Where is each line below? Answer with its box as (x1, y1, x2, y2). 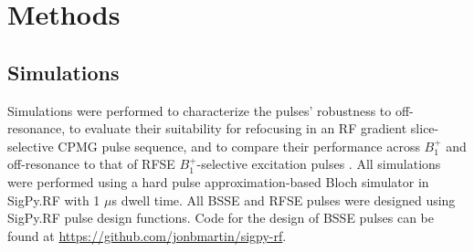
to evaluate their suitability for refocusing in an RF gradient (68, 119, 407, 138)
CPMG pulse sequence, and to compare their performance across (58, 136, 420, 155)
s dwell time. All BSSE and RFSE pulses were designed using (111, 190, 456, 209)
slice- (410, 119, 439, 138)
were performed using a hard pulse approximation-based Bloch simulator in (7, 172, 429, 191)
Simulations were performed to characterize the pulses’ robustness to (7, 100, 392, 120)
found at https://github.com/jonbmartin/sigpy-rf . (7, 226, 287, 245)
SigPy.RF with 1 (7, 190, 100, 209)
